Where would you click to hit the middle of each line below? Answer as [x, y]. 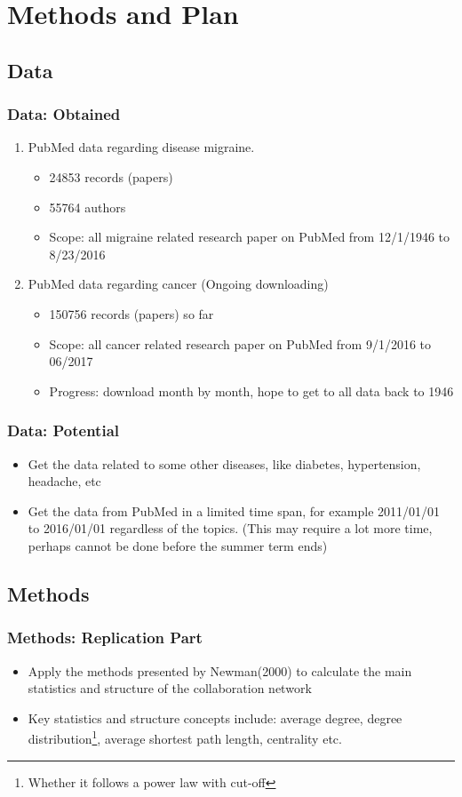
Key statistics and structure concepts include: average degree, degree [215, 717]
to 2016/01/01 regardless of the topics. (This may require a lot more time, [230, 528]
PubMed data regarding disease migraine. [141, 147]
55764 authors [88, 207]
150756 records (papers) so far [131, 313]
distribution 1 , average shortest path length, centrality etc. [185, 737]
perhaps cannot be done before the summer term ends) [178, 545]
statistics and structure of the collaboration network [170, 688]
